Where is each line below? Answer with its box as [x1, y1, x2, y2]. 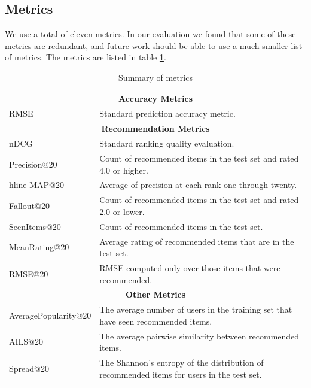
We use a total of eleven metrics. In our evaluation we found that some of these [5, 28, 296, 40]
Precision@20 [9, 157, 57, 170]
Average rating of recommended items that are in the [99, 235, 294, 247]
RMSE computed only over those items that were [99, 261, 280, 274]
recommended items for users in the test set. [99, 368, 262, 380]
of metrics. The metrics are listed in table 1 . [5, 51, 166, 63]
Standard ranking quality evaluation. [99, 137, 234, 150]
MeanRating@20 [9, 241, 69, 253]
